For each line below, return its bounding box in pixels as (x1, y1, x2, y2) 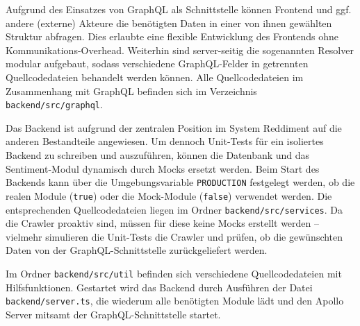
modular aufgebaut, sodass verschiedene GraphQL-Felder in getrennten (6, 56, 309, 71)
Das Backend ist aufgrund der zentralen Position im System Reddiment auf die (6, 120, 342, 135)
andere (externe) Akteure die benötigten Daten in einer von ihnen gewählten (6, 15, 332, 30)
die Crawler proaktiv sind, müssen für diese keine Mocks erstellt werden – (6, 216, 319, 230)
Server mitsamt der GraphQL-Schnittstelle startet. (6, 307, 221, 321)
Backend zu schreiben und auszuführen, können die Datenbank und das (6, 148, 310, 162)
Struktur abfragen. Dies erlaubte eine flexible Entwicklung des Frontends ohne (6, 29, 339, 44)
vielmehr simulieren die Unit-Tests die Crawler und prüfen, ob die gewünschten (6, 229, 343, 243)
